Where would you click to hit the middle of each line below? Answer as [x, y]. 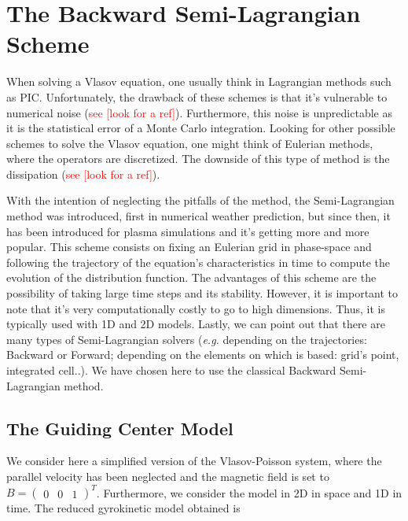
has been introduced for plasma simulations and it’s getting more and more [188, 231]
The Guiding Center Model [120, 428]
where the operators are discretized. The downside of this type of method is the [198, 159]
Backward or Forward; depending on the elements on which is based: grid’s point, [203, 355]
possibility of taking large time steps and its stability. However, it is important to [202, 293]
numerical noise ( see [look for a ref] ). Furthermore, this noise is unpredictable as [199, 112]
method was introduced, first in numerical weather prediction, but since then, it [198, 216]
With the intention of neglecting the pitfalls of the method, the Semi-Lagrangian [200, 200]
